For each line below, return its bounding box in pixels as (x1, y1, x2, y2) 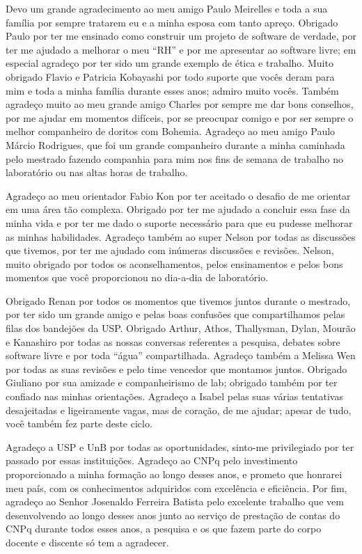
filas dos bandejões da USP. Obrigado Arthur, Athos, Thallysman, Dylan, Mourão (6, 321, 356, 335)
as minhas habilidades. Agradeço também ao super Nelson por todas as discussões (6, 229, 356, 244)
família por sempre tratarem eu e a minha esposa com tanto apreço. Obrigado (6, 15, 338, 29)
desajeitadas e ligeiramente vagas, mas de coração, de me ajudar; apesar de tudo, (6, 402, 352, 417)
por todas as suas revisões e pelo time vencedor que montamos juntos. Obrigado (6, 361, 347, 376)
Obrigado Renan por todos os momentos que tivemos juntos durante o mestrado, (6, 293, 351, 308)
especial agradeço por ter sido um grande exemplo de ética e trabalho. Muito (6, 56, 333, 70)
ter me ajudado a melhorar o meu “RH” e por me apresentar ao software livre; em (6, 42, 356, 56)
